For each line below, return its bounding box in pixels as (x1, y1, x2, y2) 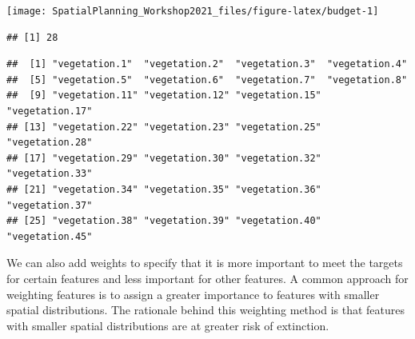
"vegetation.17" (6, 106, 93, 118)
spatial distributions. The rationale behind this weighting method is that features (6, 301, 405, 318)
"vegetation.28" (6, 137, 93, 149)
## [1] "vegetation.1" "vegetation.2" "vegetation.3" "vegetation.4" (6, 58, 408, 70)
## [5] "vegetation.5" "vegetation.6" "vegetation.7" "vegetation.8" (6, 74, 408, 86)
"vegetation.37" (6, 199, 93, 211)
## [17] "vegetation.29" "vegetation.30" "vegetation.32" (6, 152, 321, 164)
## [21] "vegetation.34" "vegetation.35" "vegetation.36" (6, 184, 321, 195)
